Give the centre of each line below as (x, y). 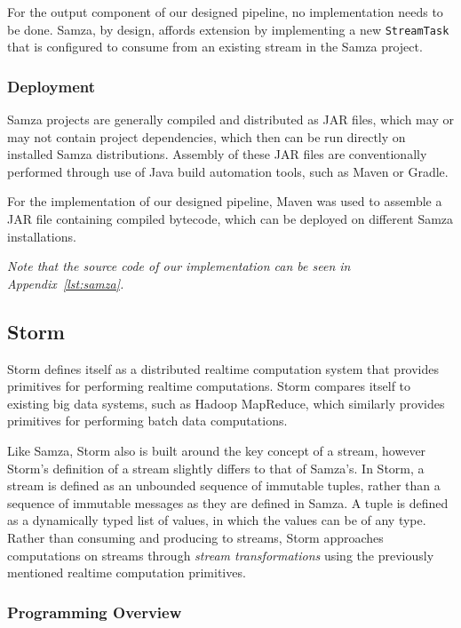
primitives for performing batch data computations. (147, 421)
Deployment (52, 86)
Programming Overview (95, 612)
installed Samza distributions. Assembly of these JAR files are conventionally (217, 154)
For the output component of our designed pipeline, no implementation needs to (225, 12)
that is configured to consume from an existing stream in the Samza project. (215, 47)
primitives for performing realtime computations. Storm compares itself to (209, 386)
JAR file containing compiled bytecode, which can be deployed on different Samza (230, 219)
